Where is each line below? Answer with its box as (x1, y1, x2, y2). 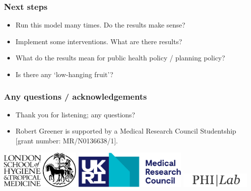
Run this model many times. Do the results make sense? (15, 20, 185, 30)
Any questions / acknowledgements (4, 90, 147, 102)
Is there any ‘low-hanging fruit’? (15, 69, 113, 79)
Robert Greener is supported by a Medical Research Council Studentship (15, 126, 236, 136)
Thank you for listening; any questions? (15, 109, 135, 119)
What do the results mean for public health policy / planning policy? (15, 53, 225, 63)
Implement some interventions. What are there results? (15, 36, 182, 46)
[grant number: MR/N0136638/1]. (15, 136, 118, 145)
